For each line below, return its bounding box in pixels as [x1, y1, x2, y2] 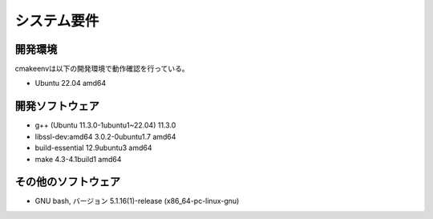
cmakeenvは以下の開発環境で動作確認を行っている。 [14, 64, 190, 74]
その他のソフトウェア [14, 175, 120, 189]
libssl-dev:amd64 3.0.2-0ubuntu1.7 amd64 [34, 132, 176, 141]
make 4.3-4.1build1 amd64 [34, 154, 122, 164]
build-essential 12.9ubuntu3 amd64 [34, 143, 152, 152]
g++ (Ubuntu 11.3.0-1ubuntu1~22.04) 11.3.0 [34, 120, 176, 130]
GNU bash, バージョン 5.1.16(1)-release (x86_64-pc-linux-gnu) [34, 197, 240, 206]
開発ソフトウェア [14, 99, 99, 113]
